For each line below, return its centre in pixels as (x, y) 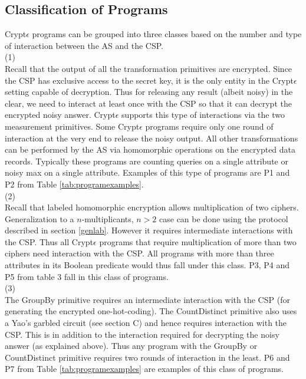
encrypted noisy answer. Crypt (60, 115)
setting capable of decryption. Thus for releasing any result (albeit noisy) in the (149, 92)
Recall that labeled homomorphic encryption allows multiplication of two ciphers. (152, 207)
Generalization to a (40, 218)
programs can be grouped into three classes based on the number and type (167, 34)
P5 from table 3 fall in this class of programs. (87, 276)
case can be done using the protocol (224, 218)
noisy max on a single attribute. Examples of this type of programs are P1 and (147, 172)
